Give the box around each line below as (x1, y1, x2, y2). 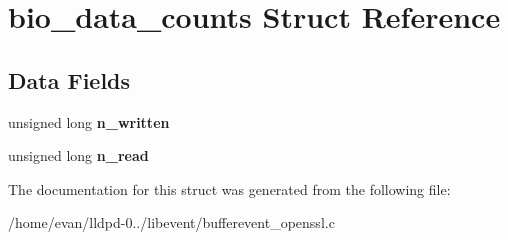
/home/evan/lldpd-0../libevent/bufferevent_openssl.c (8, 212, 335, 233)
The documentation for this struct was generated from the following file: (8, 178, 451, 199)
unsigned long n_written (8, 111, 170, 132)
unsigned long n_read (8, 145, 149, 166)
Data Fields (8, 64, 131, 95)
